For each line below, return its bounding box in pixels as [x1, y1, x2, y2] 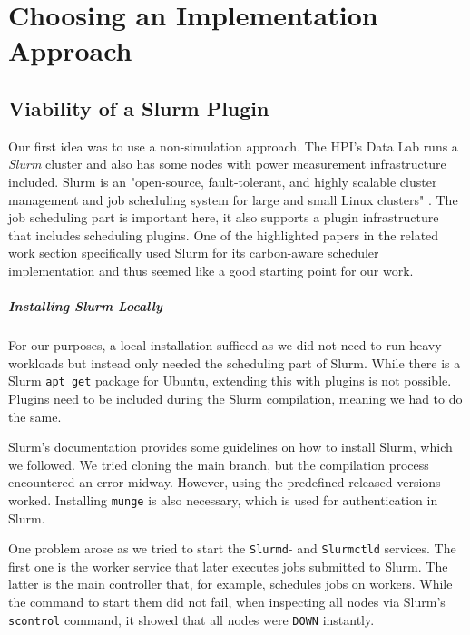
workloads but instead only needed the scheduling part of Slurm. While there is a [8, 353, 461, 372]
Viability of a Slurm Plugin [8, 93, 269, 122]
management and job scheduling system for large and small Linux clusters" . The [8, 190, 458, 209]
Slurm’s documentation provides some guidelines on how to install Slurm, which [8, 437, 453, 456]
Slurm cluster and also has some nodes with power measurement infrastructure [8, 154, 446, 173]
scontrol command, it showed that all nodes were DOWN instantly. [8, 610, 375, 629]
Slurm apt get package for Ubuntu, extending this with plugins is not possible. [8, 371, 452, 390]
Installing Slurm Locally [8, 297, 162, 316]
